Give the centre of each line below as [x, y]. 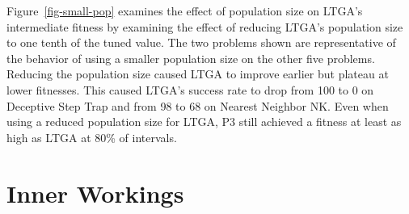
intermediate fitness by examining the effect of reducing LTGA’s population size [205, 26]
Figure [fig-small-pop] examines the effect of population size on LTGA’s [185, 10]
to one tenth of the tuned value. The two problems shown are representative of [201, 42]
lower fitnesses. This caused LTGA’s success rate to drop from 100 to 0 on [190, 89]
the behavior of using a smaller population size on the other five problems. [191, 58]
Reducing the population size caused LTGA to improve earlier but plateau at [198, 74]
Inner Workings [95, 193]
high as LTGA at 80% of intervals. [92, 137]
